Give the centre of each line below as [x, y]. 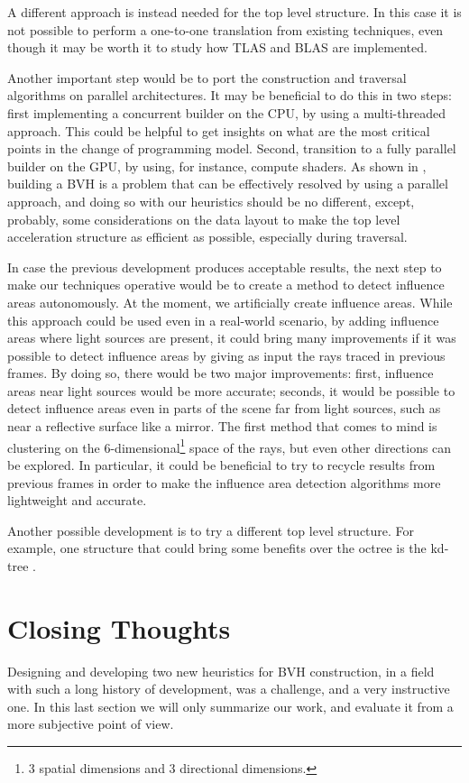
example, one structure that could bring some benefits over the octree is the [217, 548]
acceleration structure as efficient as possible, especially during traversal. [207, 237]
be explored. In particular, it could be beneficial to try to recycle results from [221, 464]
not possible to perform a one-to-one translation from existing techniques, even [225, 29]
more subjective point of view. [91, 724]
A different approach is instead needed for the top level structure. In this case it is [234, 12]
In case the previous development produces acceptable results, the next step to [225, 267]
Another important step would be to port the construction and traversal [207, 77]
